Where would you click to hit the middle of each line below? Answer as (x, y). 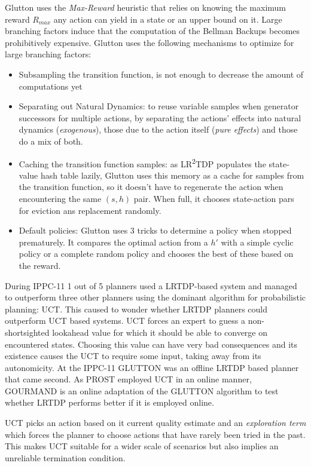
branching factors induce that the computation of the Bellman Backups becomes (153, 31)
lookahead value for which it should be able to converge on (160, 332)
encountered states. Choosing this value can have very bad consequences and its (151, 344)
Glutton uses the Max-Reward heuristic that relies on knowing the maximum (145, 7)
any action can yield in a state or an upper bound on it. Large (168, 19)
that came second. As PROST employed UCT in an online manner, (128, 379)
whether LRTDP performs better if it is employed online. (109, 402)
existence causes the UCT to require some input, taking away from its (133, 356)
